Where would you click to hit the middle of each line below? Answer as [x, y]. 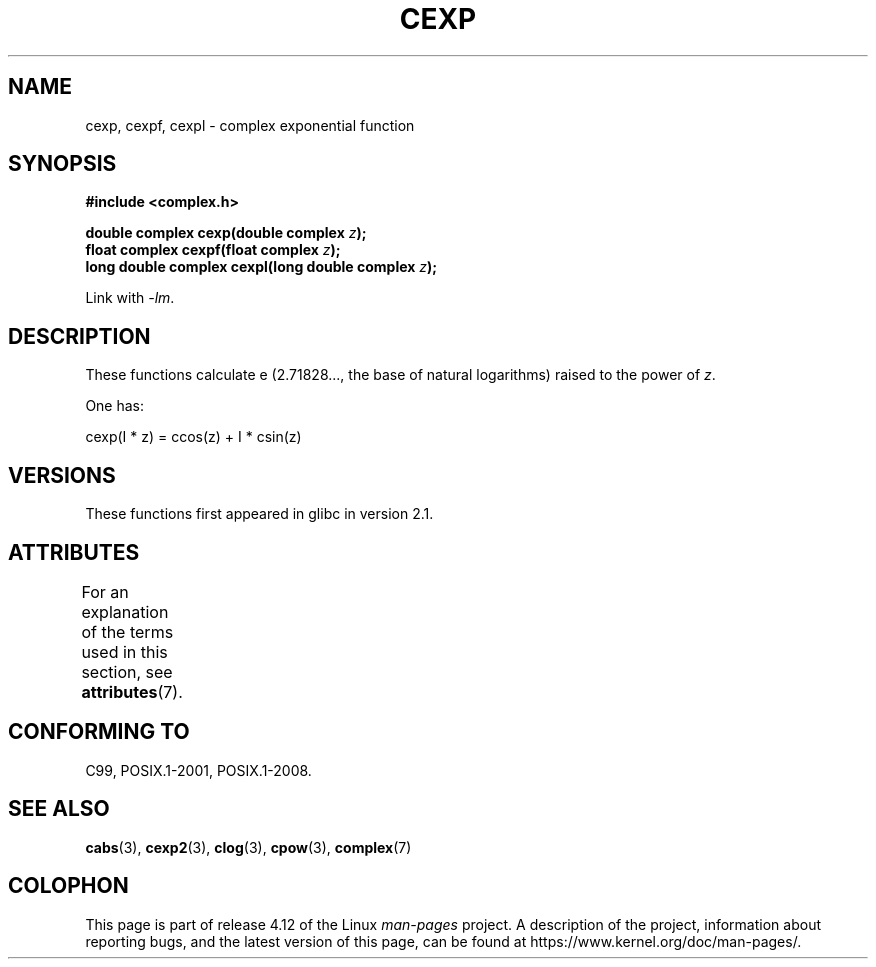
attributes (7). [132, 691]
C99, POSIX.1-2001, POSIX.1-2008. [198, 770]
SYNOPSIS [62, 164]
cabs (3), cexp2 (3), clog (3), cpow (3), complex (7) [248, 847]
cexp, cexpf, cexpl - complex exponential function [250, 125]
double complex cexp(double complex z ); [226, 233]
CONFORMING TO [99, 732]
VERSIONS [62, 475]
